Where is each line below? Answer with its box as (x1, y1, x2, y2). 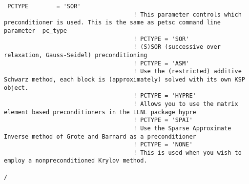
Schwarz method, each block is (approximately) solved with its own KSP (4, 76, 245, 83)
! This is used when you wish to (133, 149, 242, 156)
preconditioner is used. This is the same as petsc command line (4, 19, 221, 26)
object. (4, 84, 29, 91)
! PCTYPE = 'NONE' (133, 141, 193, 148)
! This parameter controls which (133, 11, 242, 18)
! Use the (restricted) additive (133, 68, 242, 75)
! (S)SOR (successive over (133, 43, 221, 51)
